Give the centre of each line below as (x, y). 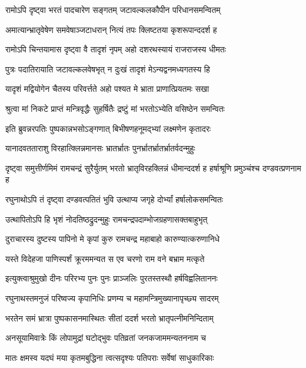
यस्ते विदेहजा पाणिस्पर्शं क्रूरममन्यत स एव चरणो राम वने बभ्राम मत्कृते (105, 258)
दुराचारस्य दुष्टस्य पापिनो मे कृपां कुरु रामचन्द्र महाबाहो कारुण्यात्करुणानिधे (112, 239)
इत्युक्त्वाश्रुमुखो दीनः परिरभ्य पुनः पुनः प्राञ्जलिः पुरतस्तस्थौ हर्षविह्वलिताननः (112, 278)
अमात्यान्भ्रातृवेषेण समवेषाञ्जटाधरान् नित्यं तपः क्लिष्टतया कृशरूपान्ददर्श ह (111, 29)
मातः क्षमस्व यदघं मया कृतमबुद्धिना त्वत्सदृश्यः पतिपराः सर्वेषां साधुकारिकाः (110, 357)
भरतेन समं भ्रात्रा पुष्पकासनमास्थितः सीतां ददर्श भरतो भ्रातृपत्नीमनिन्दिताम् (109, 318)
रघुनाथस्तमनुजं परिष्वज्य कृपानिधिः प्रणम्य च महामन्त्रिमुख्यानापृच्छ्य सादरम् (112, 298)
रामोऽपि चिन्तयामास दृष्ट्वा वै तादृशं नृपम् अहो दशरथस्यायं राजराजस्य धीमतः (116, 49)
